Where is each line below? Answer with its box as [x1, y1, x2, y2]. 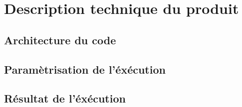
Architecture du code [4, 32, 116, 47]
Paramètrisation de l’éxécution [4, 61, 166, 77]
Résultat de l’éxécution [4, 91, 126, 106]
